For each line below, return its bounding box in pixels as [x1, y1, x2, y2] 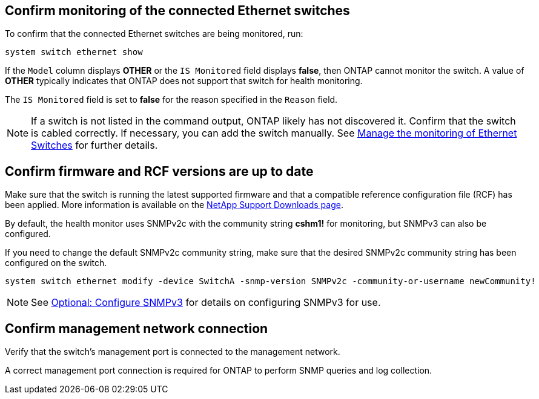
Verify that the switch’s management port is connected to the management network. [5, 346, 340, 357]
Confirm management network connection [5, 320, 268, 336]
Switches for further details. [31, 139, 158, 152]
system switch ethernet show [5, 47, 143, 57]
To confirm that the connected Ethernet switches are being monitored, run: [5, 28, 303, 39]
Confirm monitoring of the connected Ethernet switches [5, 3, 350, 18]
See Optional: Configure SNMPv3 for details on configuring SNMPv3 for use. [31, 296, 381, 309]
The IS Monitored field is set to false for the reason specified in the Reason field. [5, 94, 338, 105]
